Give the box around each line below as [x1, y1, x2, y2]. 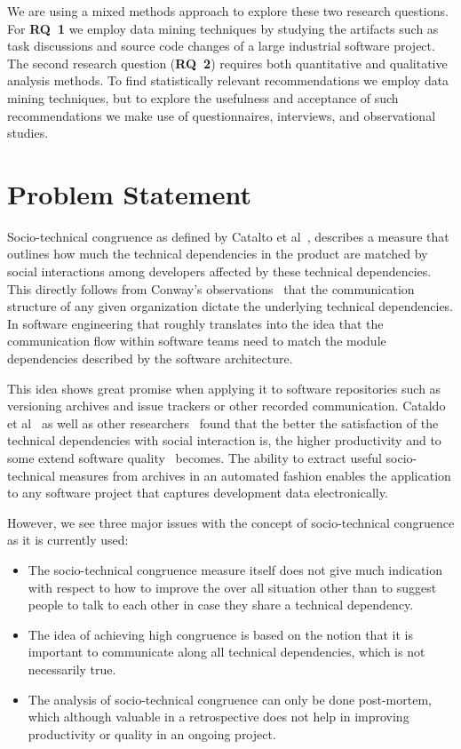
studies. [7, 124, 49, 142]
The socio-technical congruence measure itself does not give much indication [28, 560, 443, 578]
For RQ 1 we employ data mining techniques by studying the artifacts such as [7, 19, 439, 37]
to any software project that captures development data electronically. [7, 483, 388, 502]
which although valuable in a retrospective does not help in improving [28, 707, 409, 726]
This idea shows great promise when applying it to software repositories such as [7, 378, 441, 397]
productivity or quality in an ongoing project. [28, 724, 276, 743]
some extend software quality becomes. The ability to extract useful [7, 449, 382, 466]
